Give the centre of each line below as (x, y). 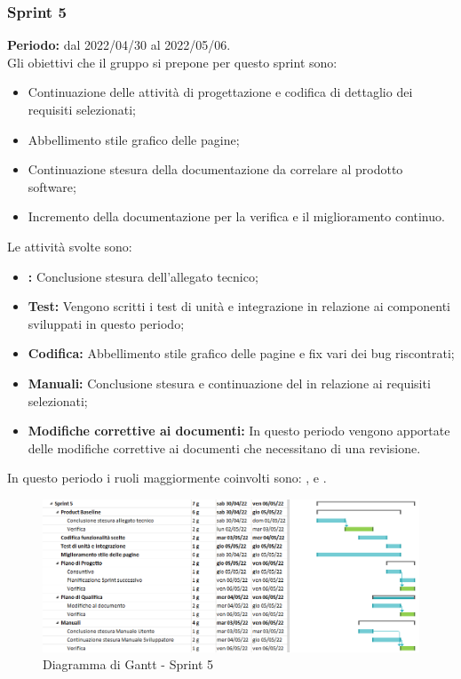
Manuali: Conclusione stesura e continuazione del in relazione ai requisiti (229, 383)
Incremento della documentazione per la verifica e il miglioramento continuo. (236, 216)
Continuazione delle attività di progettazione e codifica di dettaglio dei (220, 92)
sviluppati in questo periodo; (106, 323)
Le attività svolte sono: (70, 246)
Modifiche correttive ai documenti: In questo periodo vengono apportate (239, 431)
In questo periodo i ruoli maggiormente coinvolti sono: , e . (167, 478)
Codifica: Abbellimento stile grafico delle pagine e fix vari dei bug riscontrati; (241, 353)
